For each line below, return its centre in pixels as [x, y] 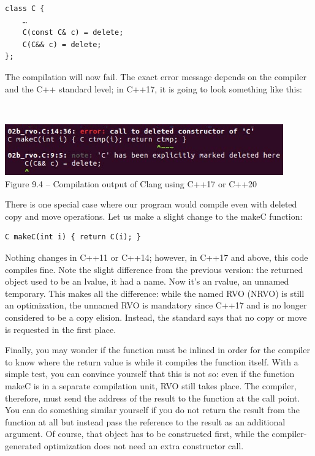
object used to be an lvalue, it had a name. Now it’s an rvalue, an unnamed [147, 281]
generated [23, 445]
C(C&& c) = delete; [62, 44]
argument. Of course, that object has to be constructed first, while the [137, 434]
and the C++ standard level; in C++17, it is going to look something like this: [154, 88]
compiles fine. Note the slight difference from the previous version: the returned [154, 269]
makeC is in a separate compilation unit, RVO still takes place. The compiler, [151, 385]
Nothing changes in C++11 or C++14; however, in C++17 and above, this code [157, 257]
